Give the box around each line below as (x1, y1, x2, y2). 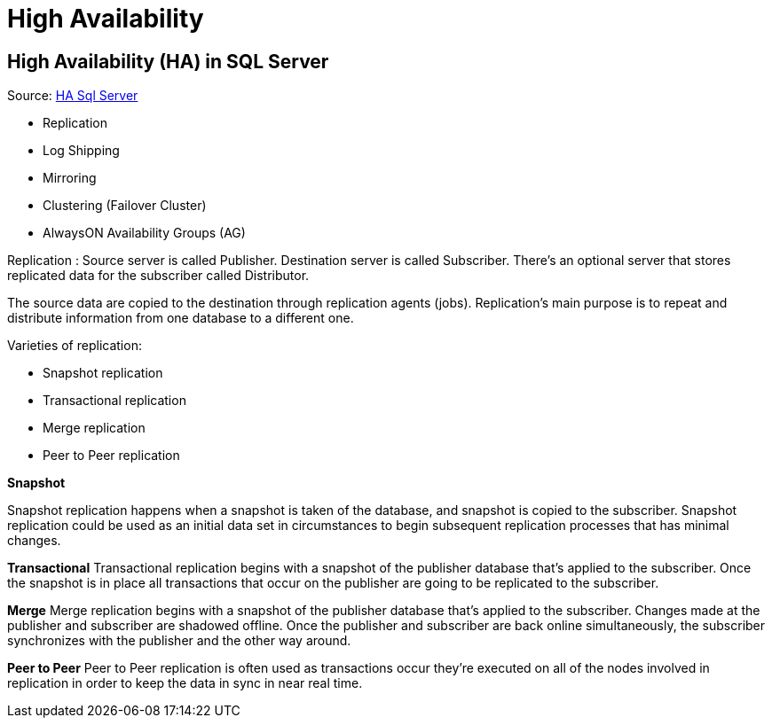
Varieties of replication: (7, 338, 142, 354)
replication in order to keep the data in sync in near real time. (7, 675, 363, 691)
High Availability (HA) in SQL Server (7, 50, 329, 73)
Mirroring (43, 170, 97, 186)
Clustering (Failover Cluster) (43, 198, 207, 214)
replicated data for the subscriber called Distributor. (7, 268, 310, 284)
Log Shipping (43, 143, 120, 159)
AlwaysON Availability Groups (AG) (43, 225, 246, 241)
